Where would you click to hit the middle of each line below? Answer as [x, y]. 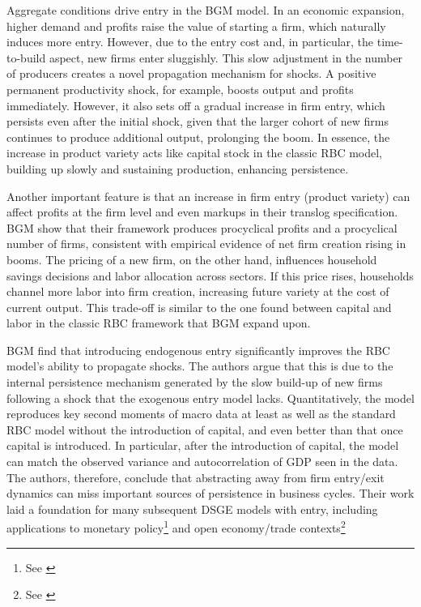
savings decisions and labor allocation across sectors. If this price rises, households [210, 275]
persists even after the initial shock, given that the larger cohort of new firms [198, 121]
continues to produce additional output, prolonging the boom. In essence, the [198, 137]
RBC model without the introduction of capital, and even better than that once [205, 429]
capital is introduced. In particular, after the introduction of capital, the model [203, 445]
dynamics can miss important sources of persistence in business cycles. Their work [210, 493]
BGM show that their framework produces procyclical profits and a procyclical [202, 227]
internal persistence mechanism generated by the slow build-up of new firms [195, 382]
